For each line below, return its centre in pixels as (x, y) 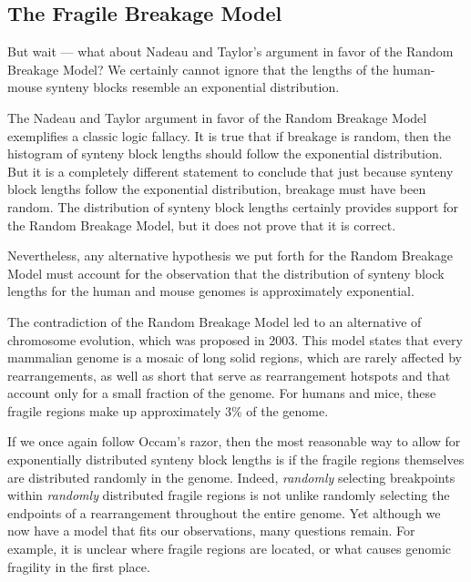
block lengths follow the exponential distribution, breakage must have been (217, 189)
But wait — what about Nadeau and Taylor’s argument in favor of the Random (230, 51)
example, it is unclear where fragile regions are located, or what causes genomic (229, 549)
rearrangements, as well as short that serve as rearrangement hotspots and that (229, 375)
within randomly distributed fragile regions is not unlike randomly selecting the (229, 495)
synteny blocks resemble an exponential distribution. (193, 87)
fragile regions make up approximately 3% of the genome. (168, 410)
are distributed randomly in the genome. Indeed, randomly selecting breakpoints (231, 477)
